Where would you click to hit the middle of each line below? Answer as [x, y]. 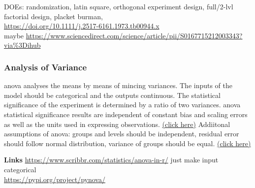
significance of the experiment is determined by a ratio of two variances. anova [122, 105]
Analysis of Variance [46, 67]
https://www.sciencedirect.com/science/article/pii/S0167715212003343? [134, 35]
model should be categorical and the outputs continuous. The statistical [112, 95]
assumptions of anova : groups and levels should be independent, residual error [122, 134]
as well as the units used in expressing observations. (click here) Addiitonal [117, 124]
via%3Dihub [22, 45]
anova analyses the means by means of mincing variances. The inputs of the [118, 85]
